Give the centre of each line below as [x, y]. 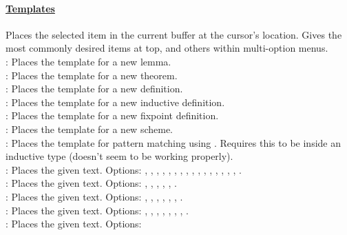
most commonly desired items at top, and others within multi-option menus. [167, 48]
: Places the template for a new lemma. [88, 61]
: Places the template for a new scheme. [89, 129]
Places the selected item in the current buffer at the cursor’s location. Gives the [174, 34]
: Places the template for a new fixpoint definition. [112, 115]
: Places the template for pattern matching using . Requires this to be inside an [173, 142]
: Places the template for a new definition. [94, 89]
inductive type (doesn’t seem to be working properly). [119, 156]
